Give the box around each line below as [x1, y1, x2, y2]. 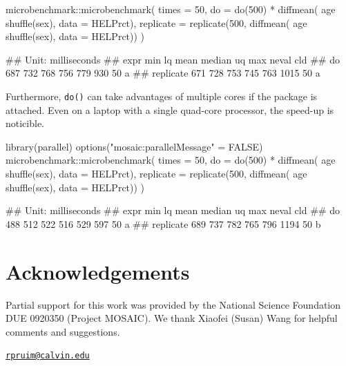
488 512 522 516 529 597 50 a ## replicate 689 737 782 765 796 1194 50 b [6, 216, 321, 231]
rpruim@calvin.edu [6, 351, 90, 361]
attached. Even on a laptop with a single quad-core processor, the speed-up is [6, 102, 334, 117]
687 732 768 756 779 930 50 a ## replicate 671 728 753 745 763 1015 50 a [6, 66, 320, 80]
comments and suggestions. [6, 324, 120, 338]
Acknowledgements [6, 257, 190, 285]
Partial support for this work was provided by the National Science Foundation [6, 297, 341, 311]
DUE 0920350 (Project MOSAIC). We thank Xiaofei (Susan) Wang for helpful [6, 311, 338, 325]
